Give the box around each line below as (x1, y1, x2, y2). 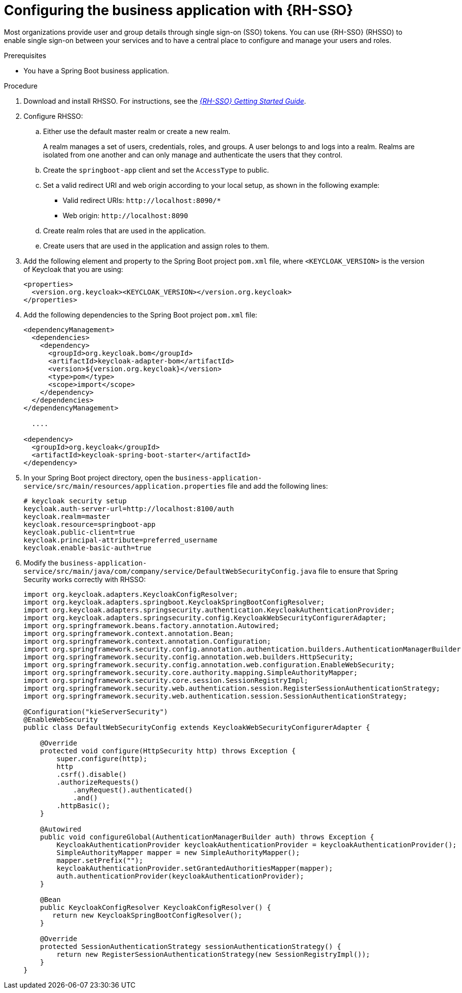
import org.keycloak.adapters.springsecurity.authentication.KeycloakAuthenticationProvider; (23, 606, 395, 614)
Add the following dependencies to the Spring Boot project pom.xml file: (23, 310, 257, 319)
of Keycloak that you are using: (23, 265, 123, 273)
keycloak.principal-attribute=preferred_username (23, 536, 218, 544)
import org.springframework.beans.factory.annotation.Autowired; (23, 621, 279, 630)
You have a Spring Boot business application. (23, 66, 169, 75)
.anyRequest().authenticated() (73, 786, 193, 794)
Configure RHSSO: (23, 112, 83, 120)
